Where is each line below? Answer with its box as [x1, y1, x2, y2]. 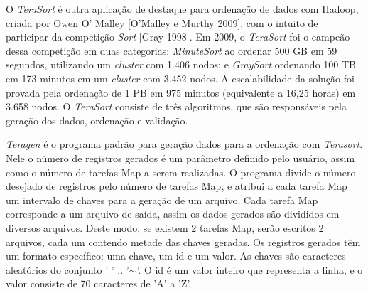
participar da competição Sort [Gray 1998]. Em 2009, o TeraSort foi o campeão [6, 29, 350, 44]
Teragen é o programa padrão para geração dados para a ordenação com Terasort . [6, 137, 363, 151]
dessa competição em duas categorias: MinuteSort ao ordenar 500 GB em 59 [6, 43, 337, 58]
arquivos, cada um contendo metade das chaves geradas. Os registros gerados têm [6, 234, 361, 249]
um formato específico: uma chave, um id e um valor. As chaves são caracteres [6, 248, 346, 263]
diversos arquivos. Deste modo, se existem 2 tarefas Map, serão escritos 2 [6, 220, 324, 235]
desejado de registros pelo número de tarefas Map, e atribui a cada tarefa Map [6, 179, 347, 193]
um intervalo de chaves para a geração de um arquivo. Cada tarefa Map [6, 192, 318, 207]
